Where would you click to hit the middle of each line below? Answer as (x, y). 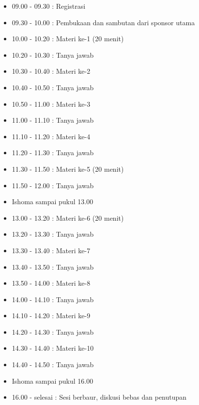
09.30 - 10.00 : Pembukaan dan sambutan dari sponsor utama (103, 22)
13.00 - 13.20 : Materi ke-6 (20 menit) (68, 218)
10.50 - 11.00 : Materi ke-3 (51, 104)
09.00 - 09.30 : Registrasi (49, 6)
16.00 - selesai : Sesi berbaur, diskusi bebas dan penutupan (99, 397)
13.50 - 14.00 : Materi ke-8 (51, 283)
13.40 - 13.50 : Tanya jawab (53, 267)
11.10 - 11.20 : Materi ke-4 (51, 136)
